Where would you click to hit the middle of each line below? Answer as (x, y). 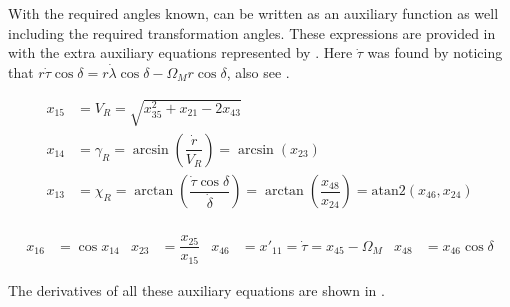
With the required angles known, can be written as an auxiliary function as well (253, 13)
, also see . (258, 71)
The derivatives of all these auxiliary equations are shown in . (196, 289)
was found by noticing (435, 52)
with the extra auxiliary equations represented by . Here (180, 52)
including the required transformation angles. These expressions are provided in (252, 32)
